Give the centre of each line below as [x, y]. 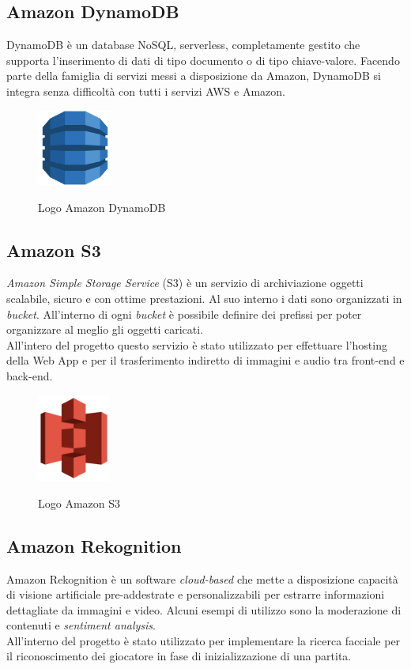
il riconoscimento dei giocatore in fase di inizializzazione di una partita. [179, 656]
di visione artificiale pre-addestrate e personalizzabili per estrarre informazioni [196, 594]
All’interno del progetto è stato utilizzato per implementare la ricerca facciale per [204, 640]
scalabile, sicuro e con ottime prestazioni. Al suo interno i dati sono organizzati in [204, 299]
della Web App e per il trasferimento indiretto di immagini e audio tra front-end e [205, 360]
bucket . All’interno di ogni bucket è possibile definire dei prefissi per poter [184, 314]
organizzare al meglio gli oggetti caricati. [105, 329]
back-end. [30, 376]
